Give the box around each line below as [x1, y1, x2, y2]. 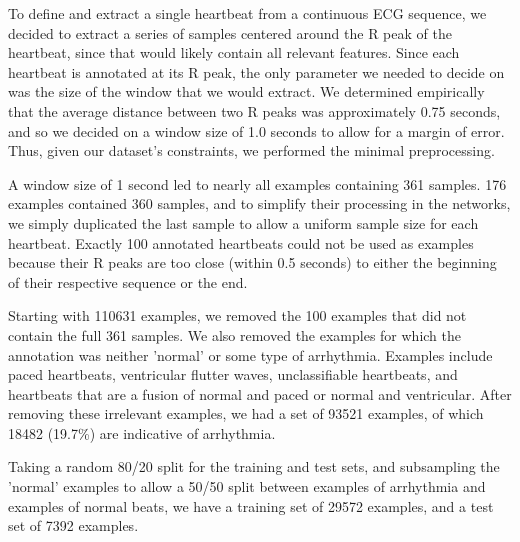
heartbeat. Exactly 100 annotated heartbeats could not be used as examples [8, 232, 474, 253]
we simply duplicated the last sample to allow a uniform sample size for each [8, 212, 479, 233]
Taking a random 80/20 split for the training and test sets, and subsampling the [8, 456, 500, 477]
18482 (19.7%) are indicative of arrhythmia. [8, 422, 276, 443]
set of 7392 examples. [8, 515, 139, 536]
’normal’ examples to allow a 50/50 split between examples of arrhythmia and [8, 476, 486, 497]
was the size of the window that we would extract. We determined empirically [8, 81, 485, 102]
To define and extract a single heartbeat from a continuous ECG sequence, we [8, 3, 487, 23]
